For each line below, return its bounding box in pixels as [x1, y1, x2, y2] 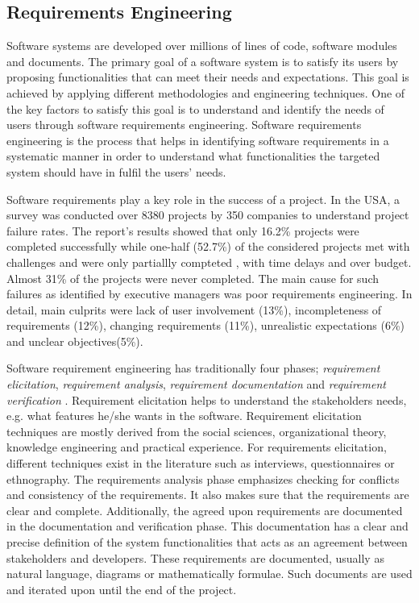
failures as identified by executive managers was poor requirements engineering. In [6, 285, 413, 302]
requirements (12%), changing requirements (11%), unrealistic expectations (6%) [6, 317, 404, 334]
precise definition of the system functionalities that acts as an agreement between [6, 534, 408, 551]
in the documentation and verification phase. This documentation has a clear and [6, 518, 409, 534]
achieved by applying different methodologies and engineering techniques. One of [6, 84, 405, 101]
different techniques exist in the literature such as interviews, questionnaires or [6, 455, 395, 472]
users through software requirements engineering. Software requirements [6, 116, 362, 133]
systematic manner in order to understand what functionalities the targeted [6, 148, 380, 164]
